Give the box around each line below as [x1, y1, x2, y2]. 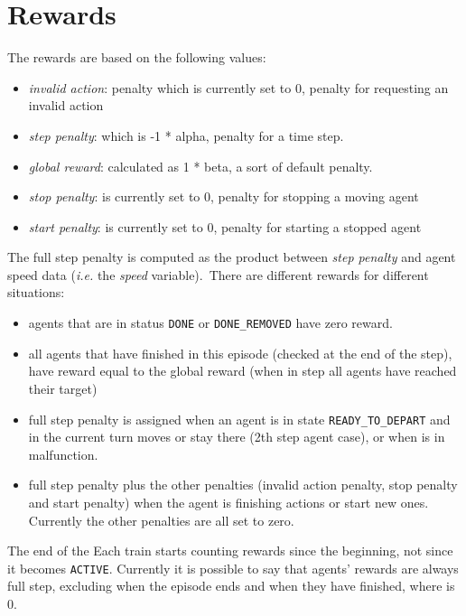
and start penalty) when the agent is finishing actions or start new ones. [28, 492, 429, 511]
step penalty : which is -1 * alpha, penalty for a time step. [28, 126, 344, 145]
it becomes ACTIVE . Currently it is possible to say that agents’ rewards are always [7, 558, 459, 577]
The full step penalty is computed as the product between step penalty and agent [7, 247, 456, 266]
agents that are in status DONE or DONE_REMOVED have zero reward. [28, 313, 393, 332]
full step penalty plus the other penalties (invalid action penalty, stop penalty [28, 475, 458, 494]
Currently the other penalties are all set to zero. [28, 510, 294, 529]
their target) [28, 378, 98, 397]
